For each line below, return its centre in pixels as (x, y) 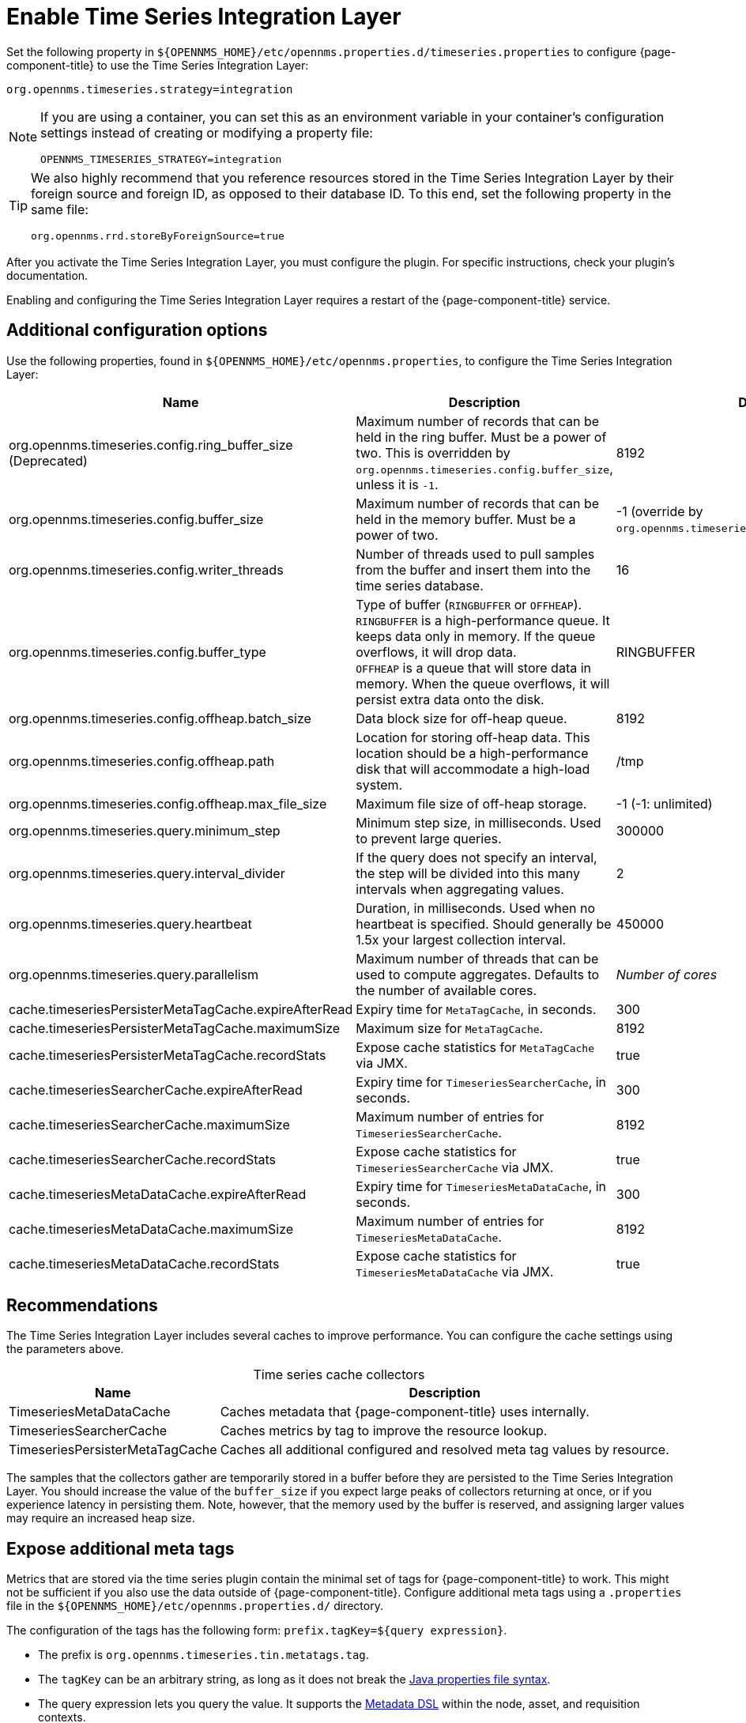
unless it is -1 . (397, 484)
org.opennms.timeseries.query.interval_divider (147, 873)
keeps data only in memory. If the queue (476, 636)
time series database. (420, 585)
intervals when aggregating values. (460, 889)
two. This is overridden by (433, 452)
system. (379, 784)
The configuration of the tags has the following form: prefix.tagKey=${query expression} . (257, 1631)
